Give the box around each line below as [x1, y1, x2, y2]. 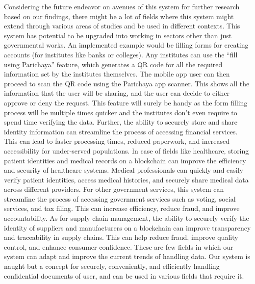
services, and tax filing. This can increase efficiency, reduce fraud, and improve [4, 203, 240, 213]
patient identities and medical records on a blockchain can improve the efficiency [4, 155, 246, 165]
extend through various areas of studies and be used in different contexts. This [4, 21, 240, 31]
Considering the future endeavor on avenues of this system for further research [4, 1, 240, 11]
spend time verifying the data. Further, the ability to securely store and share [4, 117, 237, 127]
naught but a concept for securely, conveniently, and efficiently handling [4, 261, 220, 271]
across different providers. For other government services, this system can [4, 184, 224, 194]
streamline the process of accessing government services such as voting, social [4, 193, 236, 204]
